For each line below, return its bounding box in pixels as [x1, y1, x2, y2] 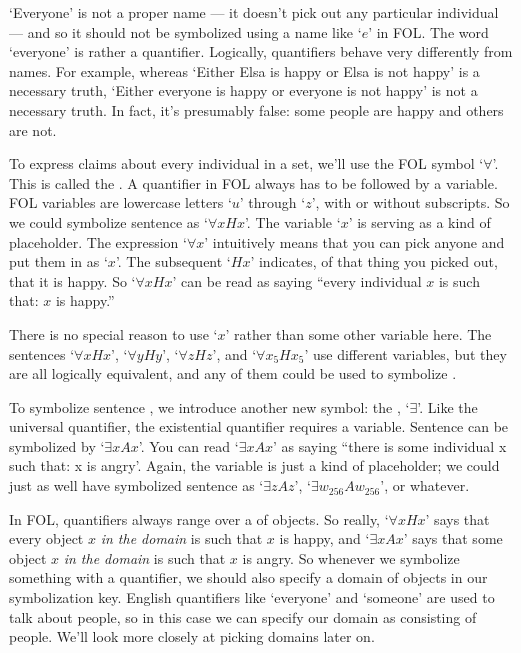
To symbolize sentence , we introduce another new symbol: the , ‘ [9, 396, 410, 417]
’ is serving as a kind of [348, 211, 491, 232]
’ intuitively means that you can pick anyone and [204, 231, 505, 252]
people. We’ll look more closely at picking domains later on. [9, 626, 375, 647]
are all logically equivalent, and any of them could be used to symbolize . [9, 363, 457, 384]
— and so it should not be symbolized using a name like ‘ [9, 21, 362, 42]
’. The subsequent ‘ [115, 251, 231, 272]
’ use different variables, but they [304, 343, 507, 364]
